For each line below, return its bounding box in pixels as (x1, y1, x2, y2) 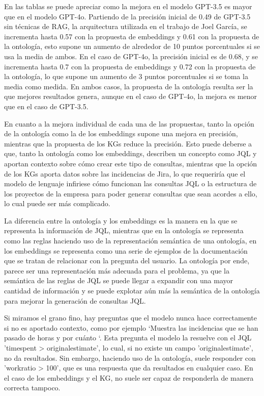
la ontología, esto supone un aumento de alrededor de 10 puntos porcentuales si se (4, 41, 260, 52)
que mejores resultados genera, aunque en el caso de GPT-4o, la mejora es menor (4, 91, 257, 102)
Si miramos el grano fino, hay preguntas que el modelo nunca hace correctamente (4, 312, 257, 323)
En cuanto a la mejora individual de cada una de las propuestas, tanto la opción (4, 118, 254, 129)
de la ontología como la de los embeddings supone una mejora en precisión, (4, 128, 238, 139)
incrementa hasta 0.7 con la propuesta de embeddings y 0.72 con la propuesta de (4, 61, 256, 71)
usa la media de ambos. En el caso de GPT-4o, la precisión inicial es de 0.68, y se (4, 51, 258, 61)
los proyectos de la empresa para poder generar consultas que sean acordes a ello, (4, 188, 257, 199)
